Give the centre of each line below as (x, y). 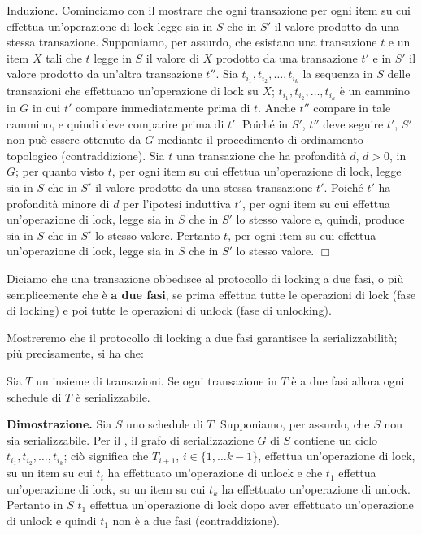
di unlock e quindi (52, 521)
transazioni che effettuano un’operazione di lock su (133, 91)
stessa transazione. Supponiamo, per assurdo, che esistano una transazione (192, 42)
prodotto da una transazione (287, 57)
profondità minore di (58, 203)
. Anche (277, 108)
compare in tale (352, 108)
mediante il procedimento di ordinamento (260, 139)
